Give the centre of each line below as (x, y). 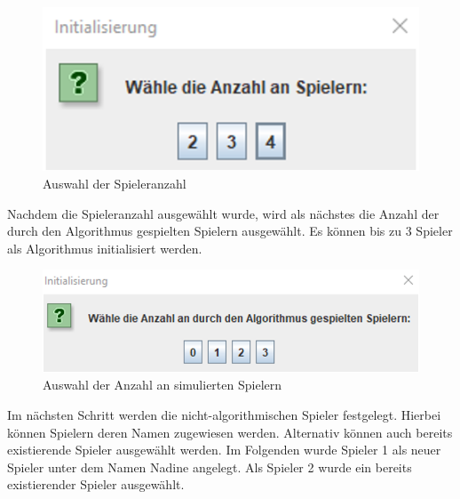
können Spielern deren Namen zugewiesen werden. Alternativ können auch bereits (230, 432)
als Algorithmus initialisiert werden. (105, 248)
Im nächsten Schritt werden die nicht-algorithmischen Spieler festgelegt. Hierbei (224, 414)
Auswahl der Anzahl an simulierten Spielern (163, 385)
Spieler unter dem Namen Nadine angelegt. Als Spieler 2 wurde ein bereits (210, 467)
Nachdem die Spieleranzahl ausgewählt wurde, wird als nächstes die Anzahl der (223, 213)
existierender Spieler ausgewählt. (96, 484)
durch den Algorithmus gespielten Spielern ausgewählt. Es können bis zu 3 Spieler (230, 231)
